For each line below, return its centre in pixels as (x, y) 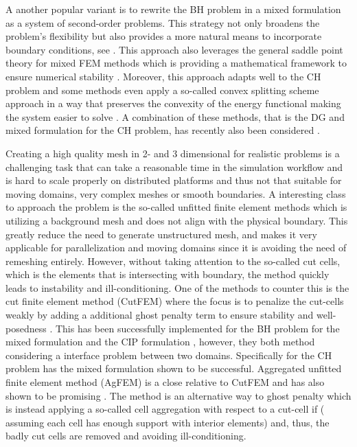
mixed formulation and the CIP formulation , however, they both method (160, 342)
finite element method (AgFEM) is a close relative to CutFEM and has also (165, 382)
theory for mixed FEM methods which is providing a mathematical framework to (176, 63)
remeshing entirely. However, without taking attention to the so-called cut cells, (173, 261)
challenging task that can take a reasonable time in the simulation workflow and (174, 167)
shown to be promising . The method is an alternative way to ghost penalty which (178, 395)
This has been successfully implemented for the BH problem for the (197, 328)
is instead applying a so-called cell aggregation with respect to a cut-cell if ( (165, 409)
